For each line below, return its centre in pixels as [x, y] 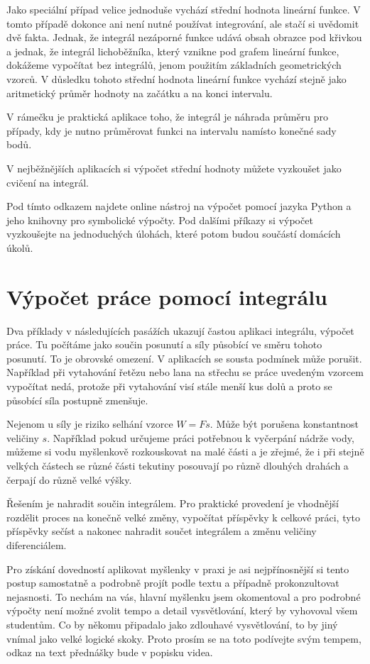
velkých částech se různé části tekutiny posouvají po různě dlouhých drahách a [178, 465]
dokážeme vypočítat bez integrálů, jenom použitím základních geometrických [174, 65]
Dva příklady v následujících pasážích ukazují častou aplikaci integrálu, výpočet [180, 330]
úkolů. [20, 247]
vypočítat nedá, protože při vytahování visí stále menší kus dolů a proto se [169, 386]
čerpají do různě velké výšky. [69, 479]
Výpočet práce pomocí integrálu [167, 296]
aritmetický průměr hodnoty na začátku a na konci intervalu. [140, 93]
